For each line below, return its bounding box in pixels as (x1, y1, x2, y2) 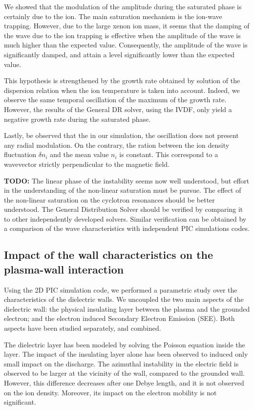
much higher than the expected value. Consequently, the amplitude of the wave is (4, 40, 248, 50)
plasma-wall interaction (4, 261, 124, 276)
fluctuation (4, 149, 37, 159)
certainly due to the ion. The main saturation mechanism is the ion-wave (4, 11, 222, 21)
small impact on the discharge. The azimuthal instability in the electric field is (4, 358, 239, 368)
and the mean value (50, 149, 109, 159)
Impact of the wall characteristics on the (4, 247, 213, 262)
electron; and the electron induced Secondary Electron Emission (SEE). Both (4, 313, 235, 323)
